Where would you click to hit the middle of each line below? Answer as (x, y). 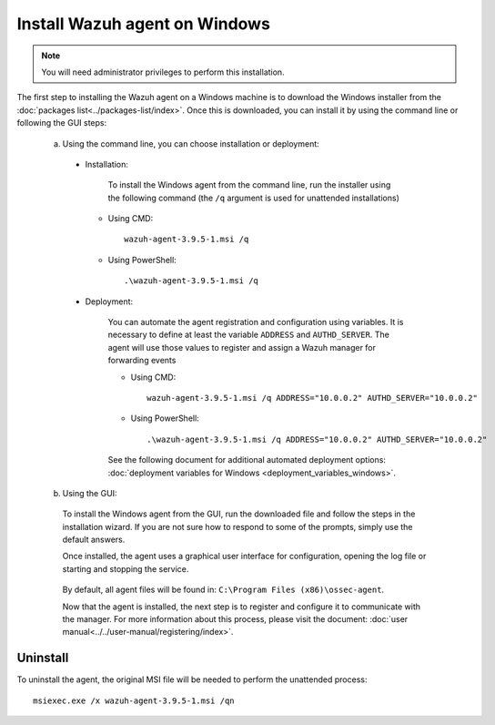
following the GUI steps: (62, 123)
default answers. (94, 540)
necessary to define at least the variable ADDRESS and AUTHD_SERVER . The (249, 335)
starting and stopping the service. (126, 568)
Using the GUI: (90, 493)
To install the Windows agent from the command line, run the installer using (249, 185)
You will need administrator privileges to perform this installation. (163, 72)
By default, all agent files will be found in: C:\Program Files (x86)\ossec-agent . (223, 590)
